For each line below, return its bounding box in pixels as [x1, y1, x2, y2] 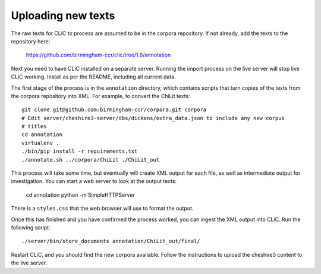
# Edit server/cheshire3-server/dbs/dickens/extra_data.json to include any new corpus [21, 115, 285, 121]
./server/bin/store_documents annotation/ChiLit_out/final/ [21, 238, 200, 245]
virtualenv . [21, 140, 59, 146]
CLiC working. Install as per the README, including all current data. [11, 73, 177, 80]
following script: [11, 223, 51, 231]
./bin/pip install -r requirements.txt [21, 148, 138, 155]
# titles [21, 123, 47, 130]
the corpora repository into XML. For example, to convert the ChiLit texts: [11, 92, 190, 99]
